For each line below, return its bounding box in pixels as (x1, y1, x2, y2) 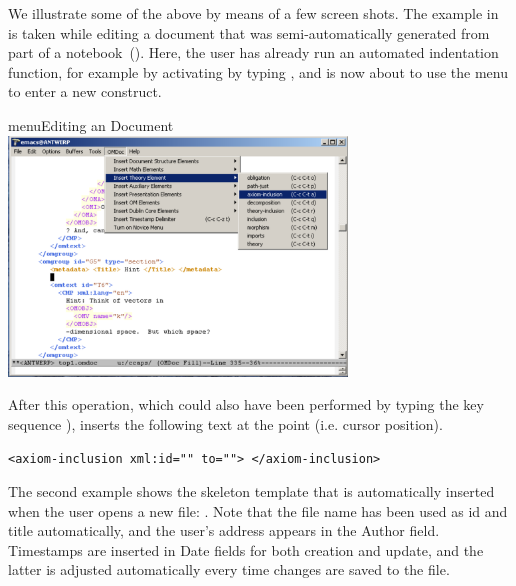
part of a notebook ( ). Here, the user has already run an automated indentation (8, 42, 499, 63)
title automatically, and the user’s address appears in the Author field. (8, 520, 440, 541)
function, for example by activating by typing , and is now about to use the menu (8, 61, 508, 82)
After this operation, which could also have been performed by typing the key (8, 394, 484, 415)
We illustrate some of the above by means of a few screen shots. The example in (8, 3, 499, 23)
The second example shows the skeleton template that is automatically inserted (8, 481, 495, 502)
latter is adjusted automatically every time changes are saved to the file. (8, 559, 450, 580)
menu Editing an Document (8, 114, 174, 135)
